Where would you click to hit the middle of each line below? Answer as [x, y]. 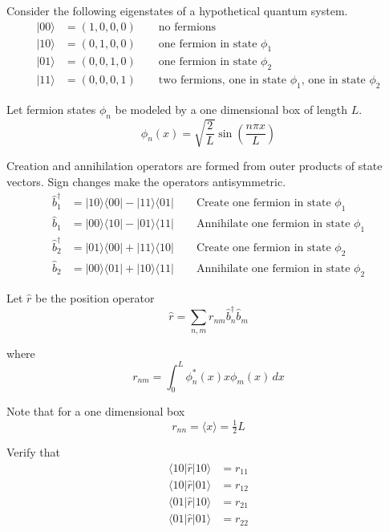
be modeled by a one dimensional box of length [231, 110]
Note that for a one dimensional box [96, 411]
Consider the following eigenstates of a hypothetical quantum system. [177, 10]
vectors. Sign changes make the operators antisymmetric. [146, 182]
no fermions [187, 27]
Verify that [33, 452]
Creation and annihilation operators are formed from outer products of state [194, 166]
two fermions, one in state [222, 81]
